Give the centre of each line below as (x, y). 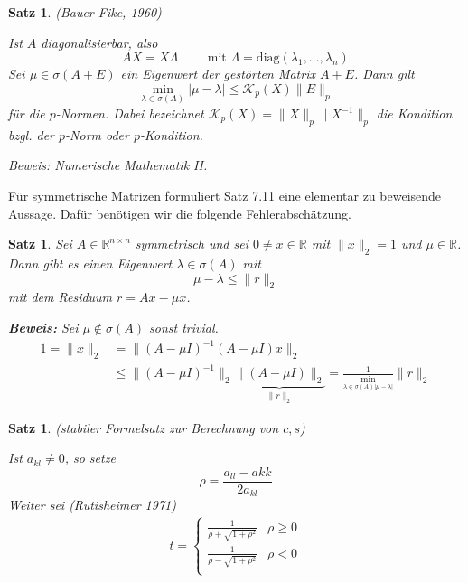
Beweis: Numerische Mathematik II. (108, 165)
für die (27, 113)
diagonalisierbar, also (99, 42)
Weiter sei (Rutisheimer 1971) (92, 505)
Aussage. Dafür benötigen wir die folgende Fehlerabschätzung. (180, 213)
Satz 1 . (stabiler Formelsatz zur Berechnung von (144, 427)
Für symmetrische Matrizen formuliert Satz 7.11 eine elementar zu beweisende (225, 195)
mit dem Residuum (61, 297)
